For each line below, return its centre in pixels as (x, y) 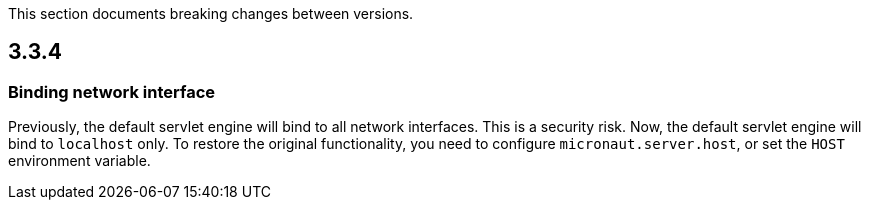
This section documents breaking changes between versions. (211, 13)
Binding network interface (112, 91)
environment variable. (79, 161)
